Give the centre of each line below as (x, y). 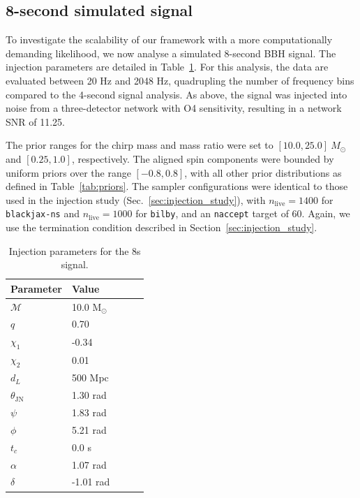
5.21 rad (89, 429)
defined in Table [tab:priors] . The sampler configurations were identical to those (177, 186)
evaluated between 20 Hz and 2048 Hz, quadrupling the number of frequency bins (180, 80)
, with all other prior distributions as (263, 172)
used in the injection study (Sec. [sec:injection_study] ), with (136, 199)
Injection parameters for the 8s (75, 250)
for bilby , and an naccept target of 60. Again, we (243, 213)
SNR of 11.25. (35, 121)
